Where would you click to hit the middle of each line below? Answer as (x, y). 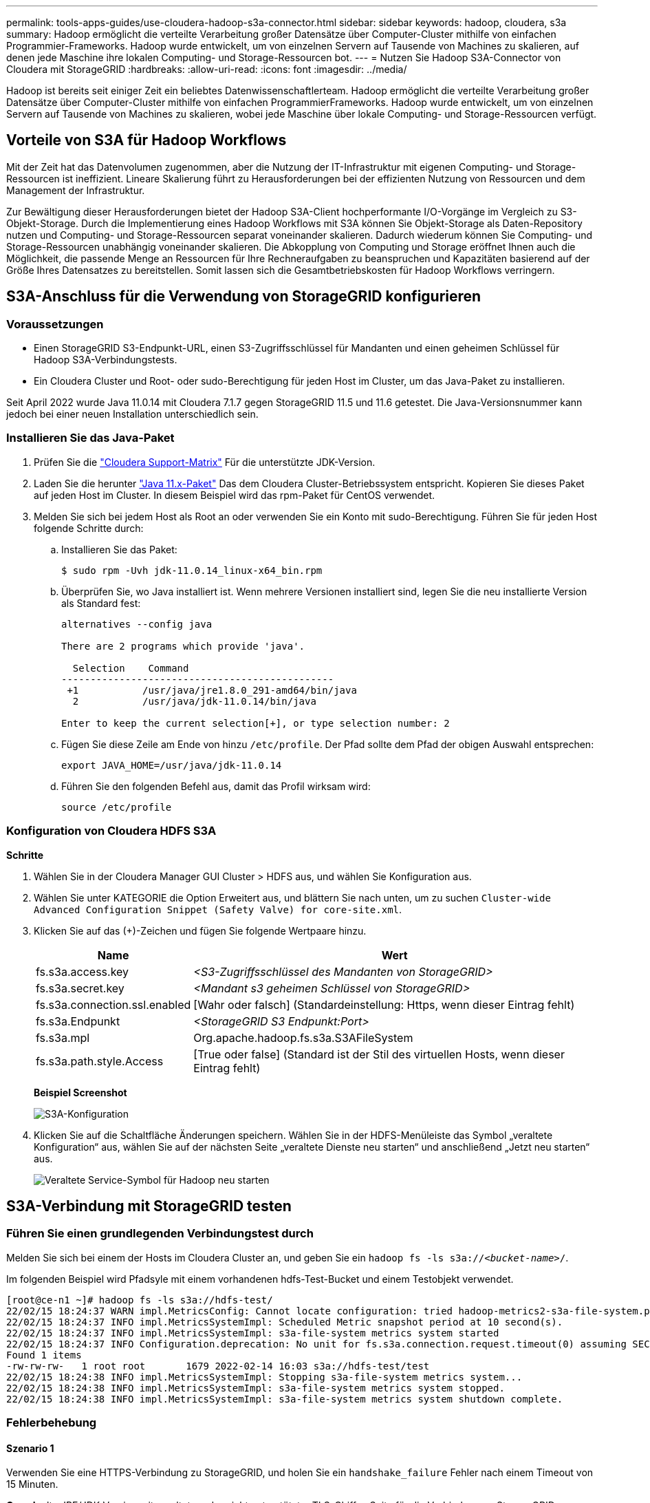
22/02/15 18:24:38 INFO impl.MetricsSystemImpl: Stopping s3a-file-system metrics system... (264, 1377)
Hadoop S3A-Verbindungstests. (106, 360)
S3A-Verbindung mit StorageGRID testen (149, 1206)
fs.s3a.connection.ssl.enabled (113, 1004)
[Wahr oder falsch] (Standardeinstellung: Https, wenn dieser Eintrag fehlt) (384, 1004)
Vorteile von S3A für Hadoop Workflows (147, 140)
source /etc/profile (117, 807)
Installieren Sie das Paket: (119, 549)
